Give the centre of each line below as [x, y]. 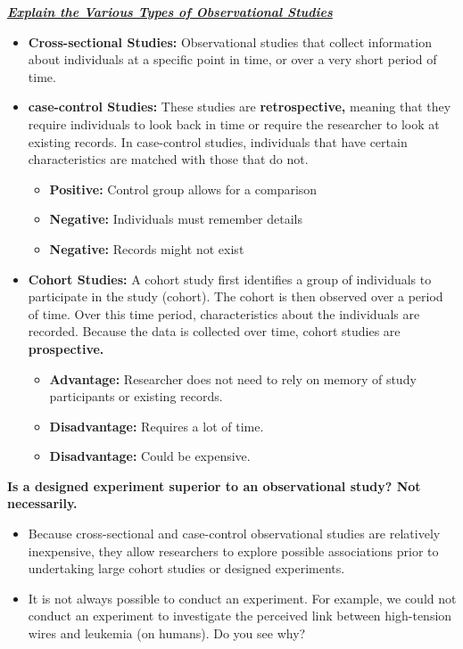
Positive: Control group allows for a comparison [183, 189]
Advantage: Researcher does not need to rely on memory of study [233, 378]
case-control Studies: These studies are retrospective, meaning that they [240, 107]
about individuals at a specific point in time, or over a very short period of [232, 59]
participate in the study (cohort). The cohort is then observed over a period [236, 296]
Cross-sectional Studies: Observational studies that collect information [230, 41]
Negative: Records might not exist [147, 248]
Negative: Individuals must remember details [176, 219]
